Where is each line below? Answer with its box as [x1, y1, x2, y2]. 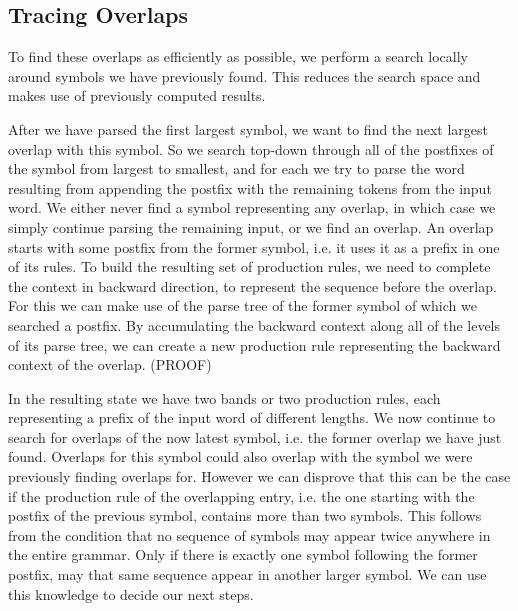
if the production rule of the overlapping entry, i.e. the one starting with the [8, 485, 475, 506]
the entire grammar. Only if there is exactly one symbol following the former [8, 544, 478, 565]
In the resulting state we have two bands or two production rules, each [8, 387, 441, 408]
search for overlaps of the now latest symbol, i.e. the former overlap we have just [8, 426, 502, 447]
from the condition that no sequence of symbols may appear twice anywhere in [8, 524, 491, 545]
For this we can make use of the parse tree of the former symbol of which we [8, 295, 477, 316]
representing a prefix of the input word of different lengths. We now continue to [8, 407, 496, 428]
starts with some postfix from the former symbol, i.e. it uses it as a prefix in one [8, 236, 500, 257]
